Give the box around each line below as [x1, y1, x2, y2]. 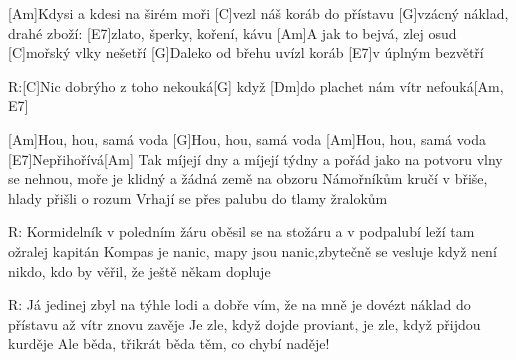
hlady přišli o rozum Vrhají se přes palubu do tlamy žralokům [8, 187, 388, 208]
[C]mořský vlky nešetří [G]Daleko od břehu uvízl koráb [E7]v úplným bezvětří [8, 42, 484, 63]
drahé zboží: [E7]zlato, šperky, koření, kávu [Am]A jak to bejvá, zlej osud [8, 22, 457, 43]
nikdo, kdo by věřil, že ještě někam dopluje [8, 260, 271, 281]
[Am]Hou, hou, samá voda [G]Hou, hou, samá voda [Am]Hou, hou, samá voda [8, 128, 486, 149]
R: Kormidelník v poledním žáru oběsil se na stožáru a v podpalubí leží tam [8, 221, 475, 242]
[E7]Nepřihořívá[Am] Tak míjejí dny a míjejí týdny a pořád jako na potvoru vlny [8, 148, 503, 169]
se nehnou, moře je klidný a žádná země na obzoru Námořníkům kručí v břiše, [8, 168, 488, 189]
